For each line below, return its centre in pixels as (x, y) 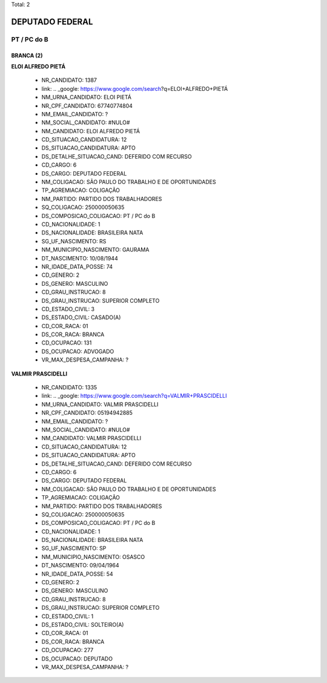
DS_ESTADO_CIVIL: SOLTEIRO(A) (83, 624)
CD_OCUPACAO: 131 (67, 343)
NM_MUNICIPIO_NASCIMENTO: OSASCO (93, 556)
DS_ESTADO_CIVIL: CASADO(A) (81, 317)
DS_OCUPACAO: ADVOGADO (78, 351)
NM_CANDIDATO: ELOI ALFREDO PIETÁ (91, 131)
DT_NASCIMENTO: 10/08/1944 (80, 258)
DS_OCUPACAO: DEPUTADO (77, 658)
